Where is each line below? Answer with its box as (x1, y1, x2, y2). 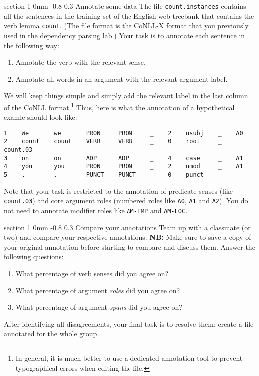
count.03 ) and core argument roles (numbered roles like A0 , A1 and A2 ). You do (4, 195, 248, 206)
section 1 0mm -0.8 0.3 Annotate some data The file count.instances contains (4, 1, 246, 11)
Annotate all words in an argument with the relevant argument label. (15, 73, 228, 84)
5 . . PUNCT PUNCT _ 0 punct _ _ (4, 171, 240, 178)
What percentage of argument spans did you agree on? (15, 302, 182, 312)
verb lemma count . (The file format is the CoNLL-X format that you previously (4, 20, 249, 31)
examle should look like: (4, 112, 77, 122)
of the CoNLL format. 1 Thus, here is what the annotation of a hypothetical (4, 100, 235, 112)
